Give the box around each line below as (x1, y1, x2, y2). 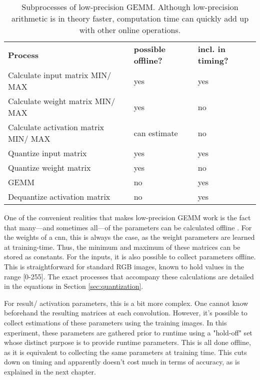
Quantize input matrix (8, 147, 87, 159)
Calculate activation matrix (8, 121, 104, 133)
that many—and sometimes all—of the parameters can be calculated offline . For (4, 222, 252, 232)
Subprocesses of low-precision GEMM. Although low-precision (21, 1, 238, 13)
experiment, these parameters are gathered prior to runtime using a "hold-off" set (4, 327, 252, 337)
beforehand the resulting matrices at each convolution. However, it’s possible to (4, 307, 247, 318)
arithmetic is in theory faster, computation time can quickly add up (11, 13, 249, 24)
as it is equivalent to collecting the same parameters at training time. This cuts (4, 346, 247, 357)
